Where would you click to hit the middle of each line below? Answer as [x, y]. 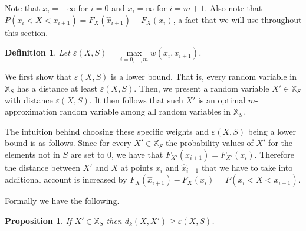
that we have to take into [247, 167]
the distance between [43, 167]
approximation [31, 111]
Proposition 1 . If [38, 221]
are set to [88, 154]
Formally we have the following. [62, 201]
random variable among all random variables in [145, 111]
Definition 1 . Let [37, 52]
